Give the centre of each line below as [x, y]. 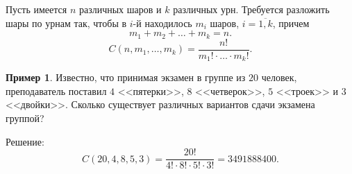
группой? [25, 118]
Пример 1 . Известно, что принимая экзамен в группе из [126, 77]
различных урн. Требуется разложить [251, 9]
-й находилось [162, 23]
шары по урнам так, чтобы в [66, 23]
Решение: [25, 141]
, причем [291, 23]
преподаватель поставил [56, 90]
